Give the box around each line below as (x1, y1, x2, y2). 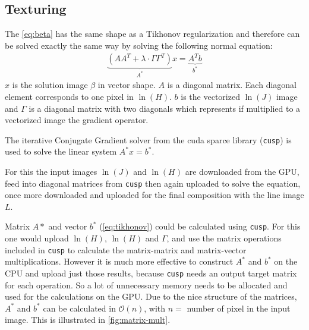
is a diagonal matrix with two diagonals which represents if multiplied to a (29, 102, 301, 114)
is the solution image (12, 78, 88, 91)
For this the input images (5, 165, 97, 178)
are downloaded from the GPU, (185, 165, 299, 178)
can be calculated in (43, 301, 116, 314)
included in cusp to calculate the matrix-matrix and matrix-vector (5, 243, 247, 256)
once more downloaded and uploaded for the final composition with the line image (5, 188, 304, 201)
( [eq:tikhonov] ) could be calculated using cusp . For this (99, 220, 301, 232)
